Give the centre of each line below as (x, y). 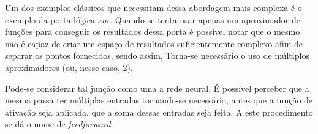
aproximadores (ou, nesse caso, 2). (69, 67)
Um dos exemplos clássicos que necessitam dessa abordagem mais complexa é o (153, 7)
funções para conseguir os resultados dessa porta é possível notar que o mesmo (153, 32)
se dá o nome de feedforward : (61, 124)
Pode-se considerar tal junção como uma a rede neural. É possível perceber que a (157, 88)
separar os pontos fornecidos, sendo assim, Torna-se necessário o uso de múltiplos (157, 55)
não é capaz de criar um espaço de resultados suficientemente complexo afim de (154, 43)
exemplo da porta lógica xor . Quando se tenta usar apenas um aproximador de (153, 19)
